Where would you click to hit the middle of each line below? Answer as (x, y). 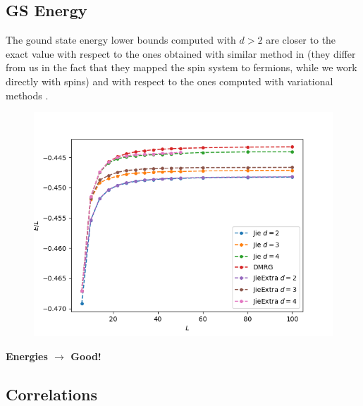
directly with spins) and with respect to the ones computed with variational (170, 81)
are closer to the (301, 40)
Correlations (52, 394)
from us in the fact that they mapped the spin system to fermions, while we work (181, 67)
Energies (27, 356)
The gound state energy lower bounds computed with (121, 40)
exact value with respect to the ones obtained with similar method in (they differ (181, 53)
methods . (27, 95)
